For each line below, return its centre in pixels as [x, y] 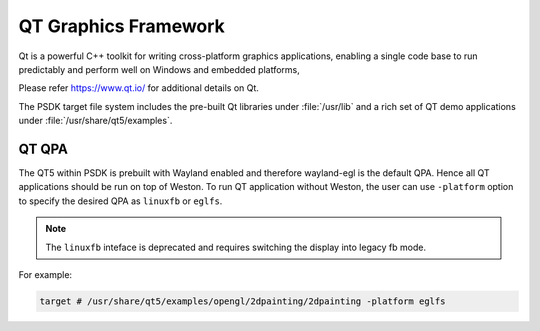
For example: [45, 274]
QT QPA [43, 148]
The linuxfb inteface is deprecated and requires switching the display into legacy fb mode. [236, 247]
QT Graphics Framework [121, 26]
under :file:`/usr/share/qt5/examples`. [95, 121]
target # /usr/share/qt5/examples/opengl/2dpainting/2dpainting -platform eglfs [242, 301]
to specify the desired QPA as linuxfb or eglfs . [120, 201]
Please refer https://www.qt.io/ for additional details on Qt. [139, 88]
